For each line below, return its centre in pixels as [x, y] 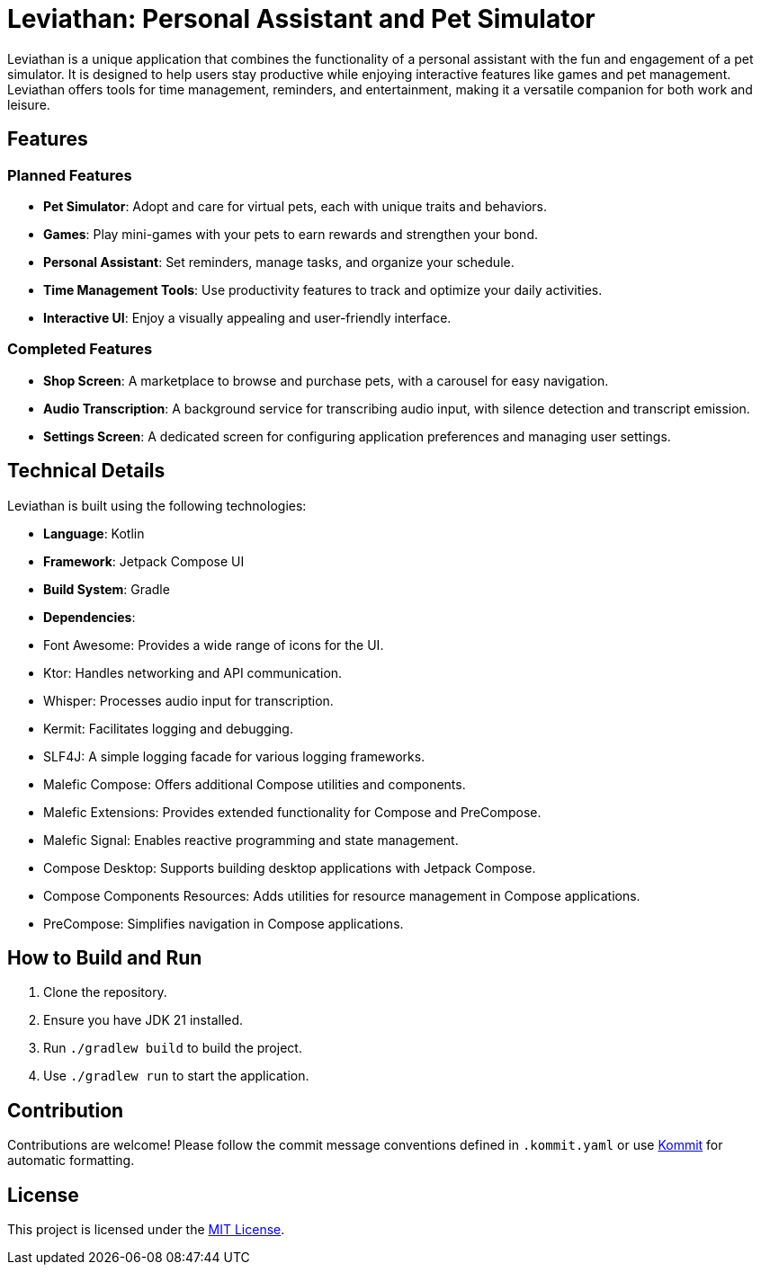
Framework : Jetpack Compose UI [144, 561]
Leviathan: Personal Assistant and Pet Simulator [301, 19]
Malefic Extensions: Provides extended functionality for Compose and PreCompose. [292, 812]
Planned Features [70, 175]
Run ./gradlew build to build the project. [173, 1048]
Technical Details [86, 471]
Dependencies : [90, 617]
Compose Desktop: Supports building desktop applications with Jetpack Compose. [290, 867]
